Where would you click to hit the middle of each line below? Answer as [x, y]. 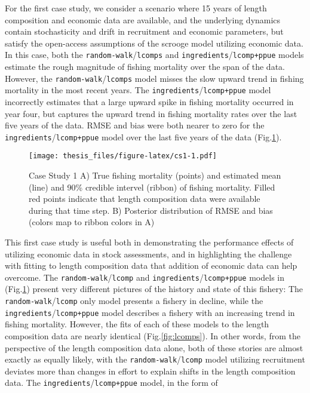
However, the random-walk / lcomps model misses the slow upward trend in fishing [154, 78]
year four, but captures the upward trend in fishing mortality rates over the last [151, 113]
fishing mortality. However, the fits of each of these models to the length [137, 324]
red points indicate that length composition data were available [145, 199]
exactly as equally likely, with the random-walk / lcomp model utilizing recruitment [155, 359]
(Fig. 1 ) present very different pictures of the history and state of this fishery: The [154, 289]
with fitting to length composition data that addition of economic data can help [151, 265]
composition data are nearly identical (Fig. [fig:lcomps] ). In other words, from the [153, 335]
